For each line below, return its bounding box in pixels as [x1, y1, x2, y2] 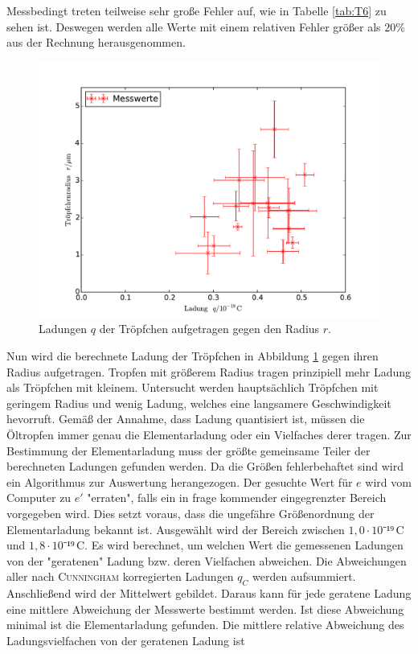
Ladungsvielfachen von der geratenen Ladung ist [6, 631, 245, 648]
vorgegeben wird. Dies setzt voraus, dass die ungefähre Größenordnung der [6, 504, 375, 521]
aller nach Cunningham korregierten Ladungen [6, 568, 234, 585]
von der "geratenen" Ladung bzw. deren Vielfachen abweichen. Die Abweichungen [6, 552, 407, 569]
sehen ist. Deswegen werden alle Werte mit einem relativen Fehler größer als [6, 18, 381, 35]
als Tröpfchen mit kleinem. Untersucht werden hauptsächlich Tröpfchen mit [6, 379, 379, 396]
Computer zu [6, 489, 72, 506]
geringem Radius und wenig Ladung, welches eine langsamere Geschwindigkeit [6, 394, 391, 411]
